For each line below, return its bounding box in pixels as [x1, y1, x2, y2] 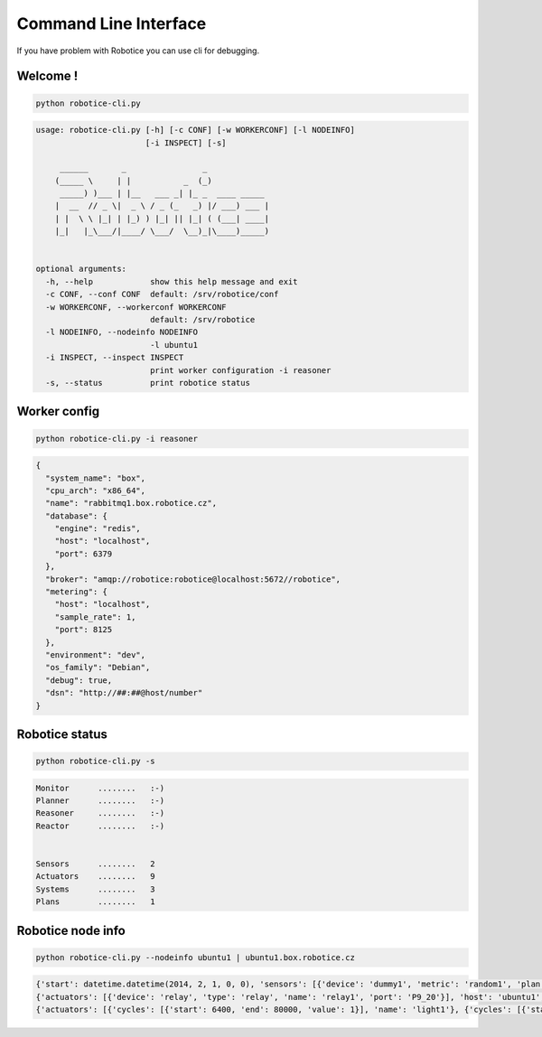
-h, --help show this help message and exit [45, 276, 298, 286]
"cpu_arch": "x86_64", [45, 485, 146, 496]
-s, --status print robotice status [45, 378, 250, 388]
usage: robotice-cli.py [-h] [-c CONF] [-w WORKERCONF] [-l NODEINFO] [35, 125, 356, 135]
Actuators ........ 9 [35, 872, 155, 882]
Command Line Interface [16, 14, 207, 33]
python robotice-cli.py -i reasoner [35, 434, 199, 444]
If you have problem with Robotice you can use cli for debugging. [16, 45, 260, 56]
